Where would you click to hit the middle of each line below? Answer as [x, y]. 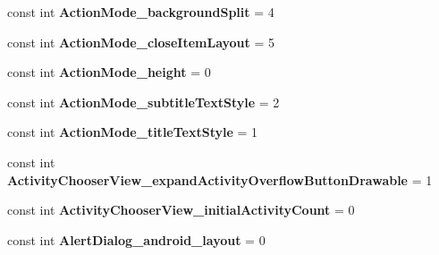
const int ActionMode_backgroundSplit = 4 [141, 12]
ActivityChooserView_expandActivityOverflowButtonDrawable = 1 [220, 179]
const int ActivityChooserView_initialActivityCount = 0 [181, 210]
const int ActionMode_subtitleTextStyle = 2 [144, 102]
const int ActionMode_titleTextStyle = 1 [133, 132]
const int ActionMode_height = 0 [109, 72]
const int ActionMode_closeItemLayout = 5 [141, 42]
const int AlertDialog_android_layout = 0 [136, 239]
